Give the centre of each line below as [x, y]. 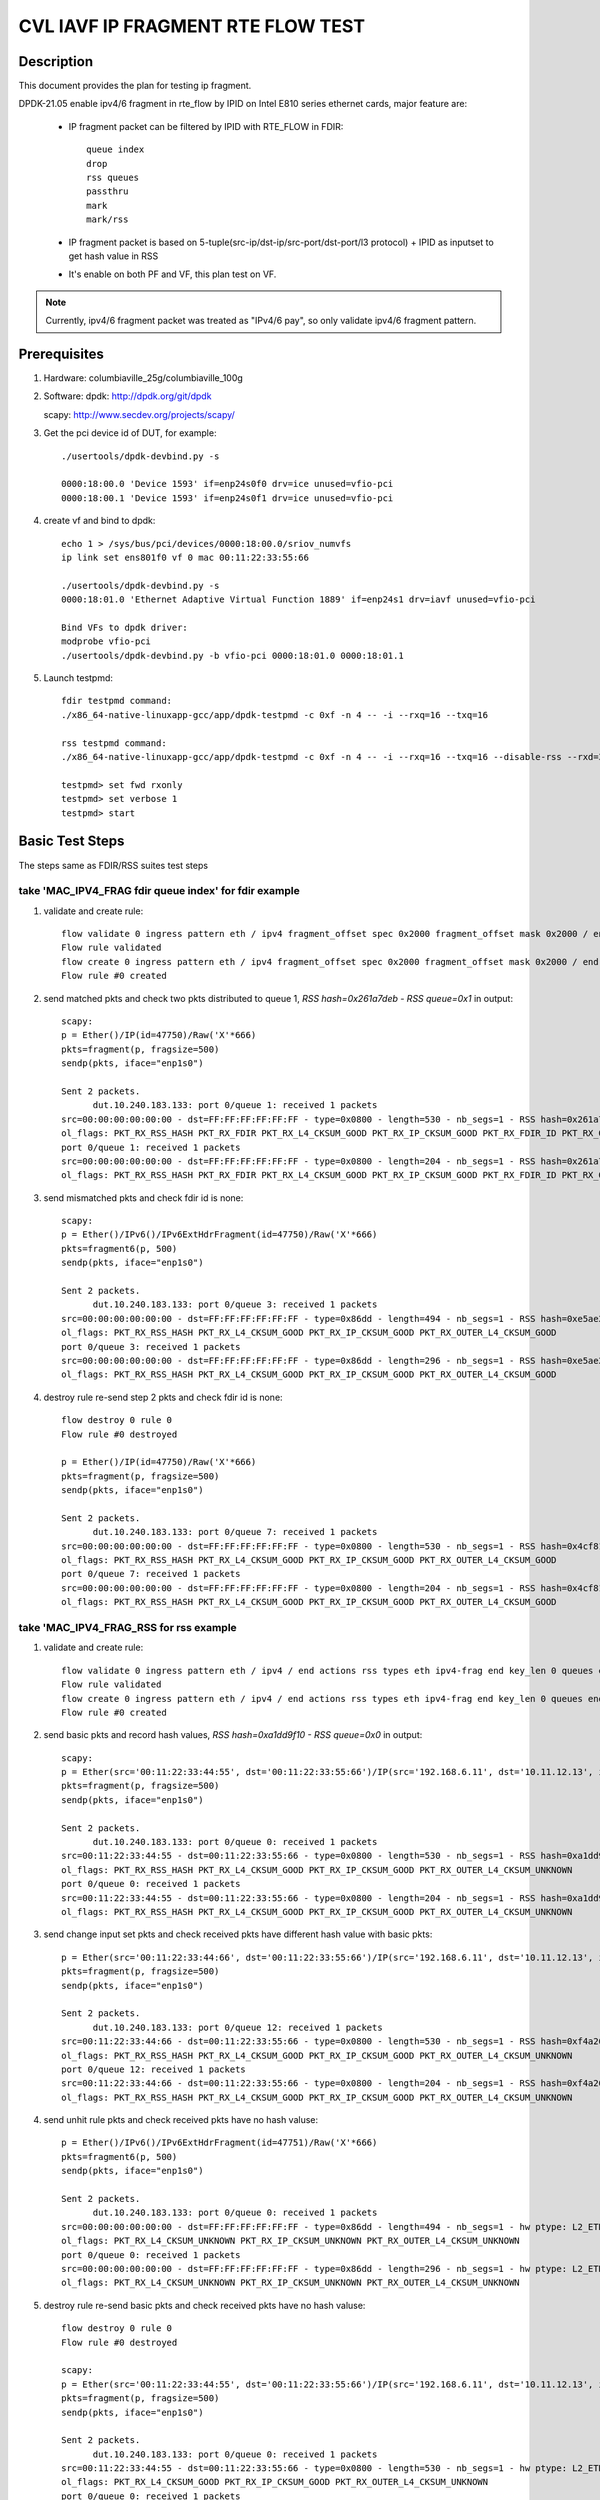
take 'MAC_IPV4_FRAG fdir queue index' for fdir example [159, 891]
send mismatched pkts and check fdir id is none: [143, 1197]
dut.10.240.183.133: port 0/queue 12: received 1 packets [238, 2027]
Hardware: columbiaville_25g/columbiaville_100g [143, 378]
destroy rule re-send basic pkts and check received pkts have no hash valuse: [204, 2305]
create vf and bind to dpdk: [99, 521]
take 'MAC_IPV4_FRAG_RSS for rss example [127, 1627]
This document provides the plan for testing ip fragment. [135, 86]
